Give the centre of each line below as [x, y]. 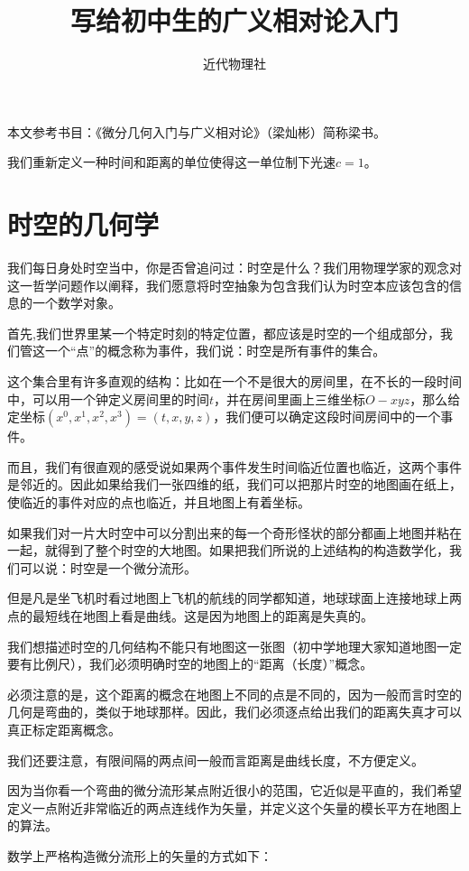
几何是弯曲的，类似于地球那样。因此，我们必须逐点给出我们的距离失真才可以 [234, 712]
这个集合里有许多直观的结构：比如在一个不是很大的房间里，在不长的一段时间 [234, 381]
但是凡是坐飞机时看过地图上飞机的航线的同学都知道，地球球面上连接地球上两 [234, 598]
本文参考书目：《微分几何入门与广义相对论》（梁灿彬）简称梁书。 [197, 131]
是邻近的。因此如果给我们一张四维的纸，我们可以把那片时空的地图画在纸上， [234, 484]
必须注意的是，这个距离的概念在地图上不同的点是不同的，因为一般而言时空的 [234, 694]
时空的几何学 [83, 224]
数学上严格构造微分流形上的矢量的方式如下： [140, 855]
